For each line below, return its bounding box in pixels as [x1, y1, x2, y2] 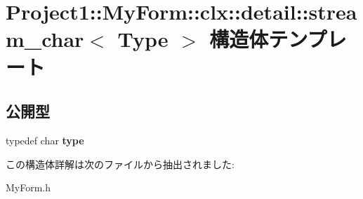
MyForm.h [6, 180, 51, 195]
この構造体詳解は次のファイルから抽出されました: [6, 156, 235, 171]
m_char [6, 25, 84, 53]
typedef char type [6, 132, 84, 147]
